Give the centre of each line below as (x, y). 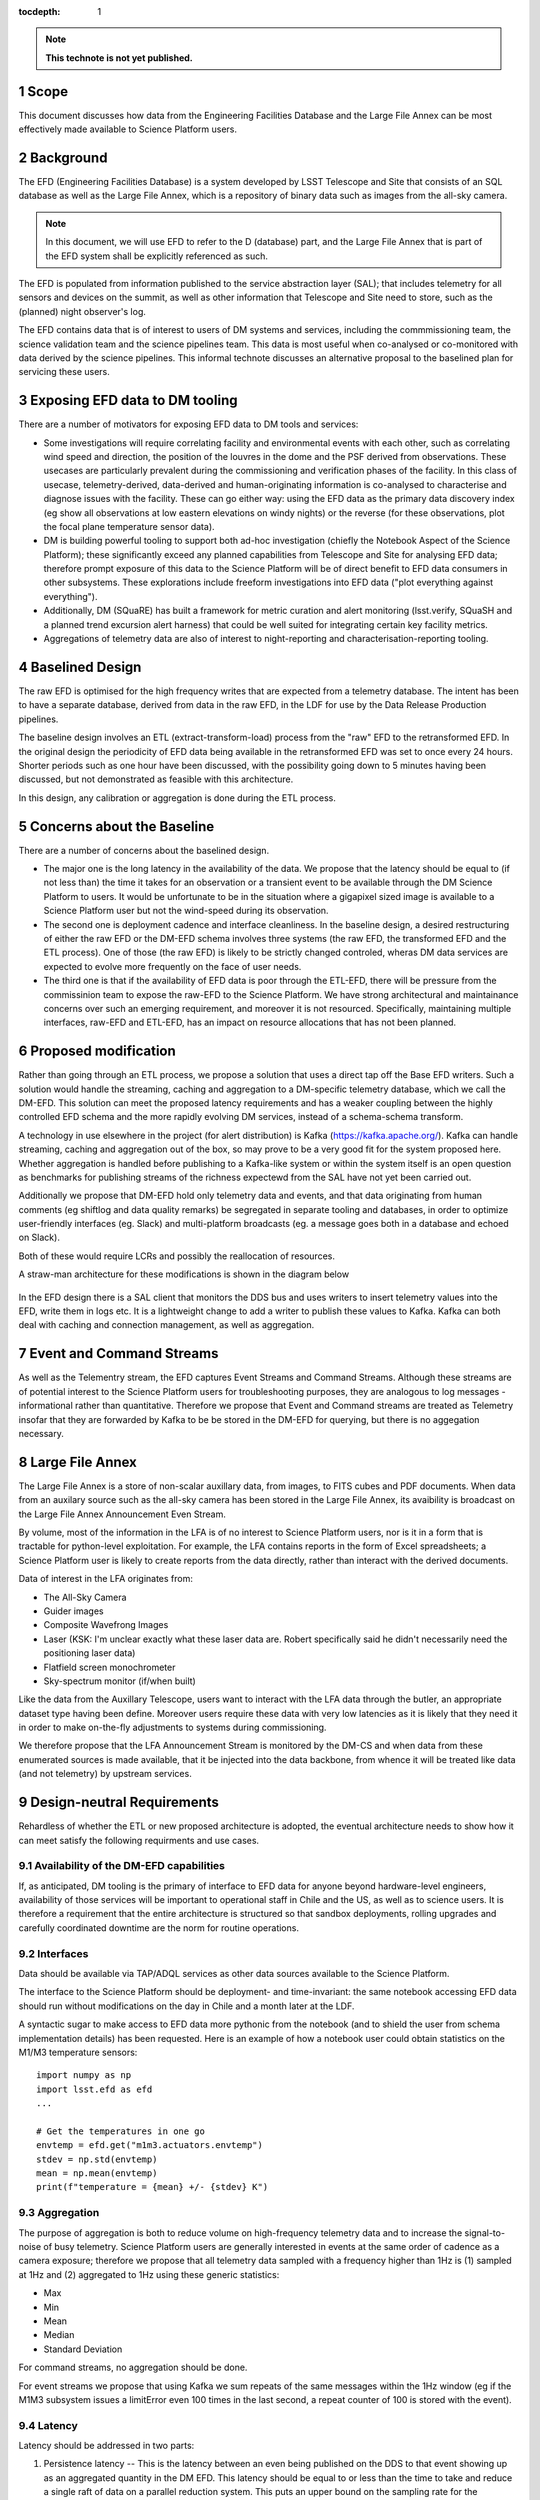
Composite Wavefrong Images (106, 1625)
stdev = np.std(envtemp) (97, 2159)
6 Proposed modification (97, 1051)
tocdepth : (39, 11)
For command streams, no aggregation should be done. (133, 2367)
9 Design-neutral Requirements (119, 1802)
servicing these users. (64, 372)
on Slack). (39, 1237)
